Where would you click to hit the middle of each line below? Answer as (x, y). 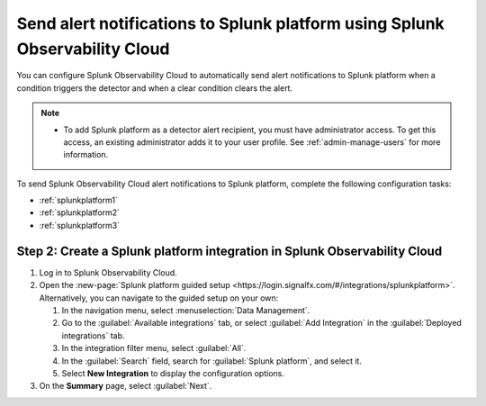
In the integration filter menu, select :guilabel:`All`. (154, 348)
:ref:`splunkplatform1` (79, 200)
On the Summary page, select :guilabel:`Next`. (126, 386)
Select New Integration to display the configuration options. (173, 373)
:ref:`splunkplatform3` (80, 225)
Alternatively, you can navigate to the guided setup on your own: (159, 298)
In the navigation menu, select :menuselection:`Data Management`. (186, 310)
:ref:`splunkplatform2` (80, 212)
